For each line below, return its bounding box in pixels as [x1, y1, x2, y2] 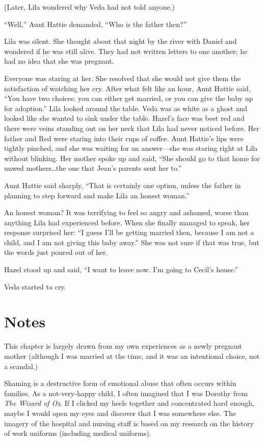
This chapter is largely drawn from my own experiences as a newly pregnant [4, 341, 242, 351]
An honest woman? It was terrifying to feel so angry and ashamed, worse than [4, 207, 249, 218]
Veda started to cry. [4, 281, 66, 292]
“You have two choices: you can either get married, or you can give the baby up [4, 93, 253, 103]
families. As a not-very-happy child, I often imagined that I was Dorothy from [4, 387, 248, 398]
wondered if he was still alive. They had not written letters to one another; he [4, 45, 248, 56]
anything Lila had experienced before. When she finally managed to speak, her [4, 217, 250, 227]
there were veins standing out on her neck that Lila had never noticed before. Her [4, 122, 259, 133]
